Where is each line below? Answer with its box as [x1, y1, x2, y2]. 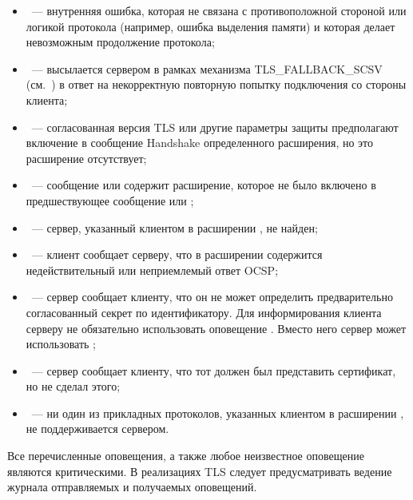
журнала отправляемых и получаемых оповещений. [7, 478, 257, 495]
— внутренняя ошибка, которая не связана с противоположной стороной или [31, 2, 407, 18]
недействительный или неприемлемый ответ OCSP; [26, 261, 279, 278]
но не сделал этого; [26, 378, 121, 395]
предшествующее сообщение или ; [26, 192, 194, 208]
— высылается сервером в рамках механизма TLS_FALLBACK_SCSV [31, 60, 383, 77]
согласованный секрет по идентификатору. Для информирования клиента [26, 304, 382, 320]
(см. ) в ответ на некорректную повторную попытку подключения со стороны [26, 76, 407, 93]
